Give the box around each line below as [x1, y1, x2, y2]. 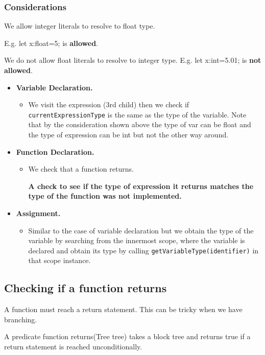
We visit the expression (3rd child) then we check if [28, 99, 189, 110]
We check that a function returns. [28, 163, 134, 174]
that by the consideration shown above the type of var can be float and [28, 119, 251, 130]
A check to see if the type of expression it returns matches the [28, 180, 254, 191]
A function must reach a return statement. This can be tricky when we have [4, 304, 243, 315]
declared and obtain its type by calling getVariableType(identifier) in [28, 245, 259, 255]
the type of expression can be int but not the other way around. [28, 129, 229, 140]
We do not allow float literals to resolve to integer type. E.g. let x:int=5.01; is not [4, 55, 261, 65]
